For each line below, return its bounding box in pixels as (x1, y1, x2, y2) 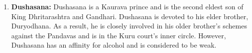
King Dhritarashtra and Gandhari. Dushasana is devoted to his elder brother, (11, 11, 249, 21)
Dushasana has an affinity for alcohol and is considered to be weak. (11, 40, 217, 50)
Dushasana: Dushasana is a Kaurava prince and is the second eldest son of (11, 1, 244, 11)
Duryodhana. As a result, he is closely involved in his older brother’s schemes (11, 21, 247, 31)
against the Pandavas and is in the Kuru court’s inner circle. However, (11, 30, 226, 40)
